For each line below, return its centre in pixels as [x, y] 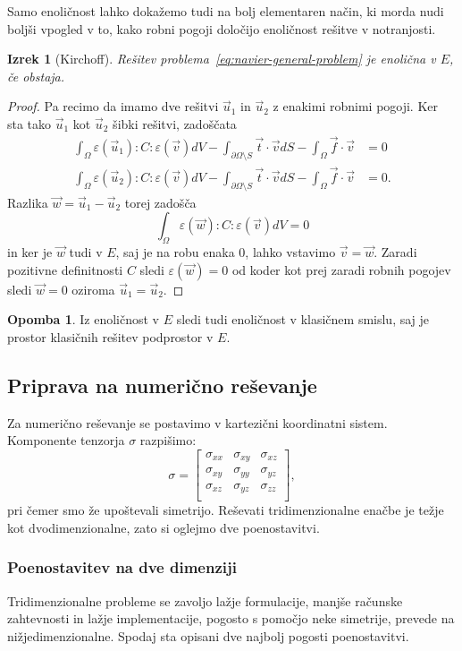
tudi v [86, 252]
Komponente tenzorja [66, 440]
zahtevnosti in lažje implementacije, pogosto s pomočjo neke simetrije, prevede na [231, 618]
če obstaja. [36, 76]
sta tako [29, 123]
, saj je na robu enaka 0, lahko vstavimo [226, 252]
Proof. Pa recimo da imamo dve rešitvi [113, 106]
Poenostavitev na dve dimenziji [122, 567]
